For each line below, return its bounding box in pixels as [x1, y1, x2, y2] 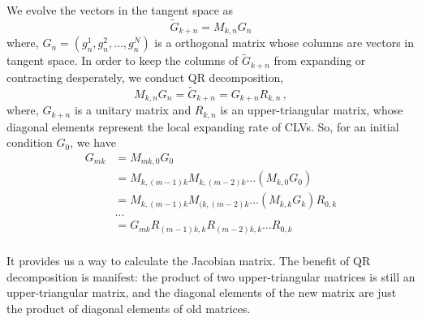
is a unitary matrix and [74, 101, 192, 118]
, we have [70, 134, 116, 151]
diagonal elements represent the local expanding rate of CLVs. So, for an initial [6, 118, 399, 135]
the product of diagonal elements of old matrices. [6, 299, 251, 316]
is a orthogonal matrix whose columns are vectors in [154, 34, 415, 51]
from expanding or [273, 52, 366, 69]
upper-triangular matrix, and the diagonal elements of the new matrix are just [6, 284, 397, 301]
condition [6, 134, 53, 151]
